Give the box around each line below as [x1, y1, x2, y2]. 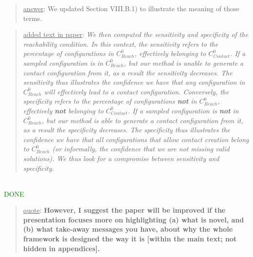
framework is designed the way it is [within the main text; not [23, 234, 237, 244]
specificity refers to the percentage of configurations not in [23, 96, 197, 106]
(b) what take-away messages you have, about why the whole [23, 224, 233, 234]
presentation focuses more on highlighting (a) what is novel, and [23, 214, 244, 224]
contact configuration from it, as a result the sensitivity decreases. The [23, 67, 233, 77]
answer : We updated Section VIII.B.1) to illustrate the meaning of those [23, 3, 239, 13]
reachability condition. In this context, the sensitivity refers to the [23, 38, 218, 49]
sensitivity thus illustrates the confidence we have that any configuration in [23, 77, 245, 87]
